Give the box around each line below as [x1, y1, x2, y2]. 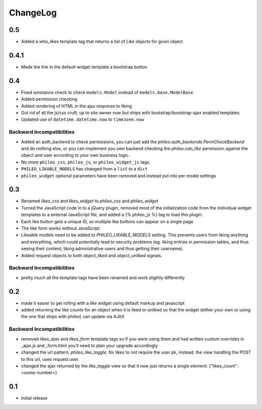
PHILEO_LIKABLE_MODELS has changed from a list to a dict [21, 166, 148, 172]
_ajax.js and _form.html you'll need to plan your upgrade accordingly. [21, 343, 159, 348]
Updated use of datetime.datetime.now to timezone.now [21, 116, 144, 122]
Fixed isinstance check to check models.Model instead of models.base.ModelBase [21, 89, 194, 95]
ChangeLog [9, 7, 57, 18]
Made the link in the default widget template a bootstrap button [21, 64, 147, 70]
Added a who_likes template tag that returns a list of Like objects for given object [21, 39, 183, 45]
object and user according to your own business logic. [21, 152, 130, 158]
